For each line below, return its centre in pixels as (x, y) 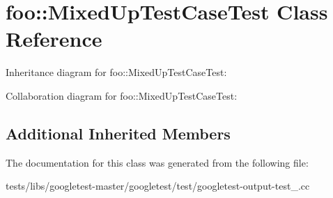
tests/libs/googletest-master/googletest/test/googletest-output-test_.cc (158, 186)
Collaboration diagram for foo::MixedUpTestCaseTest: (122, 95)
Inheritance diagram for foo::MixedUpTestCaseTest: (116, 72)
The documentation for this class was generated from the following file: (157, 162)
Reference (54, 39)
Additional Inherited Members (118, 133)
